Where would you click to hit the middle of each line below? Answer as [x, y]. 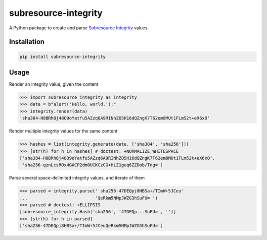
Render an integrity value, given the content [54, 84]
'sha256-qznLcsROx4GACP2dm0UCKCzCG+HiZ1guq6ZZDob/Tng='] [93, 165]
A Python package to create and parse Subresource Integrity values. [79, 28]
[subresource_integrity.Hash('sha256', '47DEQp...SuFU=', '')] [98, 212]
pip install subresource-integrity [63, 57]
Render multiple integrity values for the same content [63, 131]
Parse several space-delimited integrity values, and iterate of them [77, 178]
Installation [27, 42]
